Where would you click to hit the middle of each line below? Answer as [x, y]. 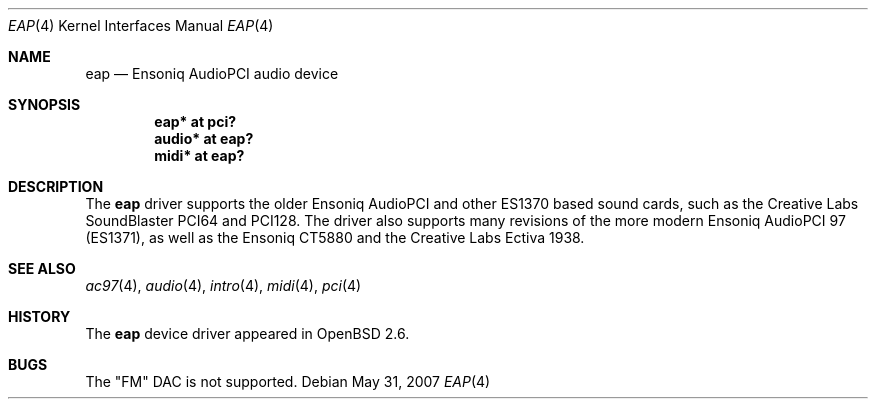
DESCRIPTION [56, 186]
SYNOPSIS [44, 104]
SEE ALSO [42, 268]
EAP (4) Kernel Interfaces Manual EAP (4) [141, 25]
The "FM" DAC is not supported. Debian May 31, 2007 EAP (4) [288, 381]
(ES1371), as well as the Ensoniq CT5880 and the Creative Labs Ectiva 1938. [335, 237]
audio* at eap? [204, 138]
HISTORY [39, 316]
